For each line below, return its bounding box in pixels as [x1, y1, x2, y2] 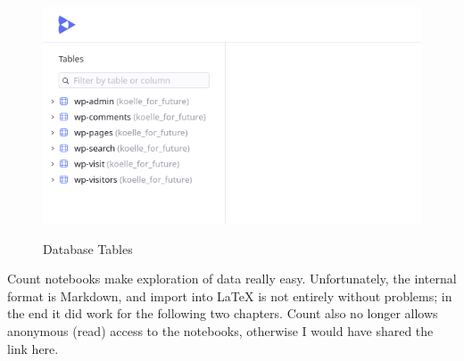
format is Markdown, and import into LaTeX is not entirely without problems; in [7, 286, 452, 305]
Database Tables [43, 239, 133, 258]
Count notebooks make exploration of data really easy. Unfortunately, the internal [7, 269, 457, 288]
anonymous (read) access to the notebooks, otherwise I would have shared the [7, 322, 434, 340]
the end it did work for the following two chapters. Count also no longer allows [7, 304, 438, 323]
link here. [7, 339, 59, 357]
